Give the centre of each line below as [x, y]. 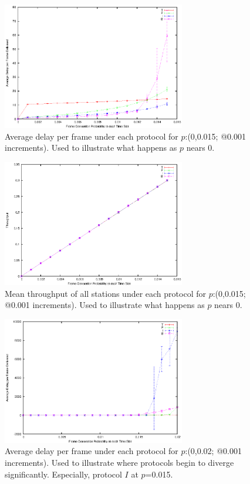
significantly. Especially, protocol [63, 474]
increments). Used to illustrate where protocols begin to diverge [119, 462]
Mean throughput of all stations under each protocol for [105, 293]
